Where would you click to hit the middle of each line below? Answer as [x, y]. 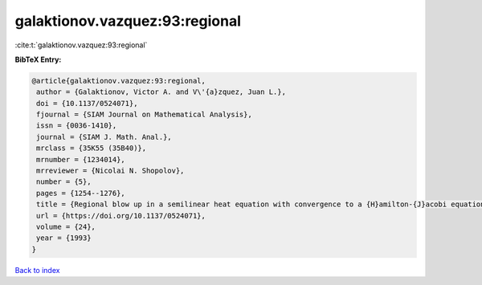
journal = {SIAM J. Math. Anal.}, [104, 137]
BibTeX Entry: [38, 59]
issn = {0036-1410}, [77, 126]
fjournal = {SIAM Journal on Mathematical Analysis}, [144, 115]
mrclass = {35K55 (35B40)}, [92, 148]
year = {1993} [64, 238]
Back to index [37, 270]
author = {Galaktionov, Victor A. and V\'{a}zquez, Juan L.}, [161, 92]
